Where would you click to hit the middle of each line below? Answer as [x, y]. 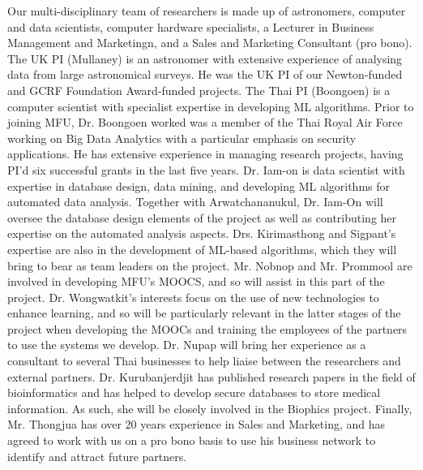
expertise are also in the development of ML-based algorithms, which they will [202, 249]
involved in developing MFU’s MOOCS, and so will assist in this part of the [196, 281]
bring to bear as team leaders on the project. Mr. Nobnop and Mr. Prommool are [210, 265]
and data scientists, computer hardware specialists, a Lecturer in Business [191, 26]
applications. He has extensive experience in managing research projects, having [205, 154]
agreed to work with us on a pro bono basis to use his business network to [192, 440]
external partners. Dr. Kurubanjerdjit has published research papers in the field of [211, 376]
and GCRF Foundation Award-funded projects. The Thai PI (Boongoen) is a [199, 90]
